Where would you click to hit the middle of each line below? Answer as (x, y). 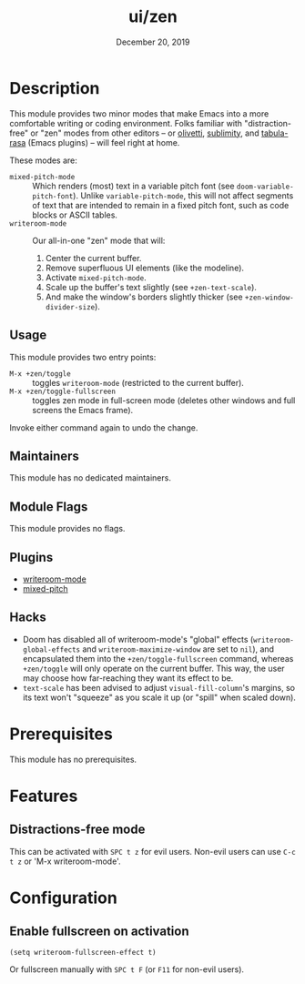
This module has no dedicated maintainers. (90, 478)
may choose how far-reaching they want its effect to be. (128, 678)
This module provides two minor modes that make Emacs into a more (139, 113)
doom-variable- (265, 187)
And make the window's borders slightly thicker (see (144, 297)
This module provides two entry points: (83, 357)
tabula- (274, 133)
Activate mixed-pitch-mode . (96, 277)
